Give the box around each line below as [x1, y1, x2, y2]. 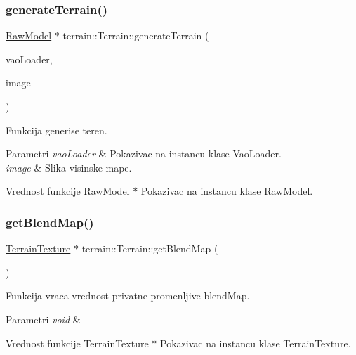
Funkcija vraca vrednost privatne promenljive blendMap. [6, 288, 250, 303]
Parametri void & [6, 311, 81, 326]
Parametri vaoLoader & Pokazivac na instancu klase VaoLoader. [6, 146, 282, 161]
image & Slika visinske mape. [6, 160, 132, 174]
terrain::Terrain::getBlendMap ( [81, 241, 218, 256]
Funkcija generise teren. [6, 122, 107, 137]
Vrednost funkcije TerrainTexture [6, 335, 149, 350]
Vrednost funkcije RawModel [6, 183, 130, 198]
